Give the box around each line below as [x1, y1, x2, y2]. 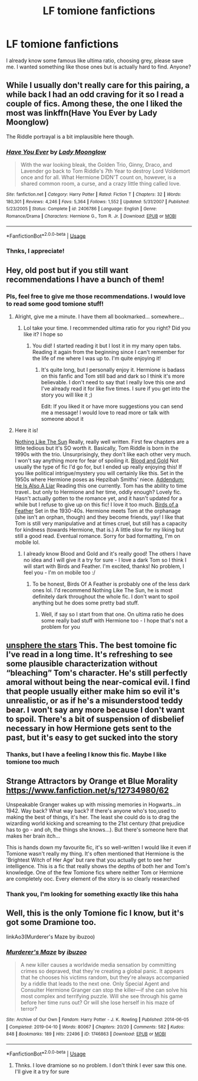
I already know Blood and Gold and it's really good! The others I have [23, 550, 192, 557]
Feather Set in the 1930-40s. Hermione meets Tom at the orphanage [14, 507, 181, 514]
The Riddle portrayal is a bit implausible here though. [6, 133, 134, 140]
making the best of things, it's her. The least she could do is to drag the [6, 814, 179, 821]
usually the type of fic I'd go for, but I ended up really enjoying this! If [14, 463, 183, 470]
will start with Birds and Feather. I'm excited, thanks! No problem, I [23, 563, 184, 570]
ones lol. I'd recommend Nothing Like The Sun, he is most [32, 586, 173, 593]
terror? [20, 1005, 37, 1012]
